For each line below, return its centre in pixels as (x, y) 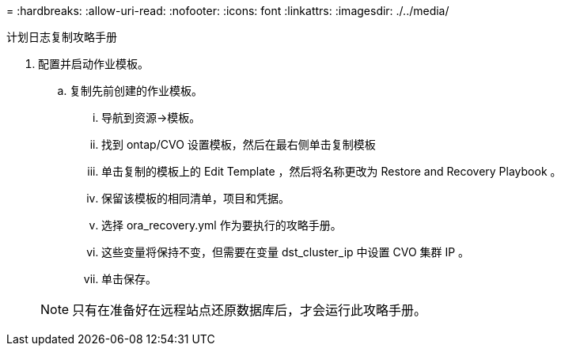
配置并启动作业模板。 (93, 64)
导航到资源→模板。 (151, 117)
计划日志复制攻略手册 (62, 37)
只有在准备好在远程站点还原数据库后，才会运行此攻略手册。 (250, 310)
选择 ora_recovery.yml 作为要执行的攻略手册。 (222, 225)
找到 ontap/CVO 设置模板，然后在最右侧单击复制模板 (239, 144)
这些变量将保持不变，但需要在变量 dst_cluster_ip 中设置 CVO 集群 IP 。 (286, 252)
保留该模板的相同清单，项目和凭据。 (195, 198)
